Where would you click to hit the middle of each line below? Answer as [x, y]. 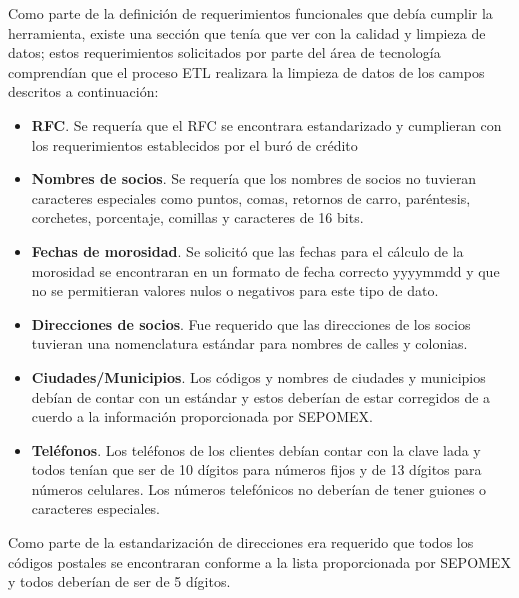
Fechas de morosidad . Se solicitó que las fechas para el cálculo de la [247, 250]
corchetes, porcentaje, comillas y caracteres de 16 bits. [197, 217]
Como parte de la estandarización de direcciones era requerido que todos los [241, 542]
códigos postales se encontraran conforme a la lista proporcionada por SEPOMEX [259, 561]
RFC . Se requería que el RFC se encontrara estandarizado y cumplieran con [266, 124]
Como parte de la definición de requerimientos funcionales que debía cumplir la [250, 13]
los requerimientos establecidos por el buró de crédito [194, 144]
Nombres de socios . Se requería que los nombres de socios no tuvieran [254, 178]
